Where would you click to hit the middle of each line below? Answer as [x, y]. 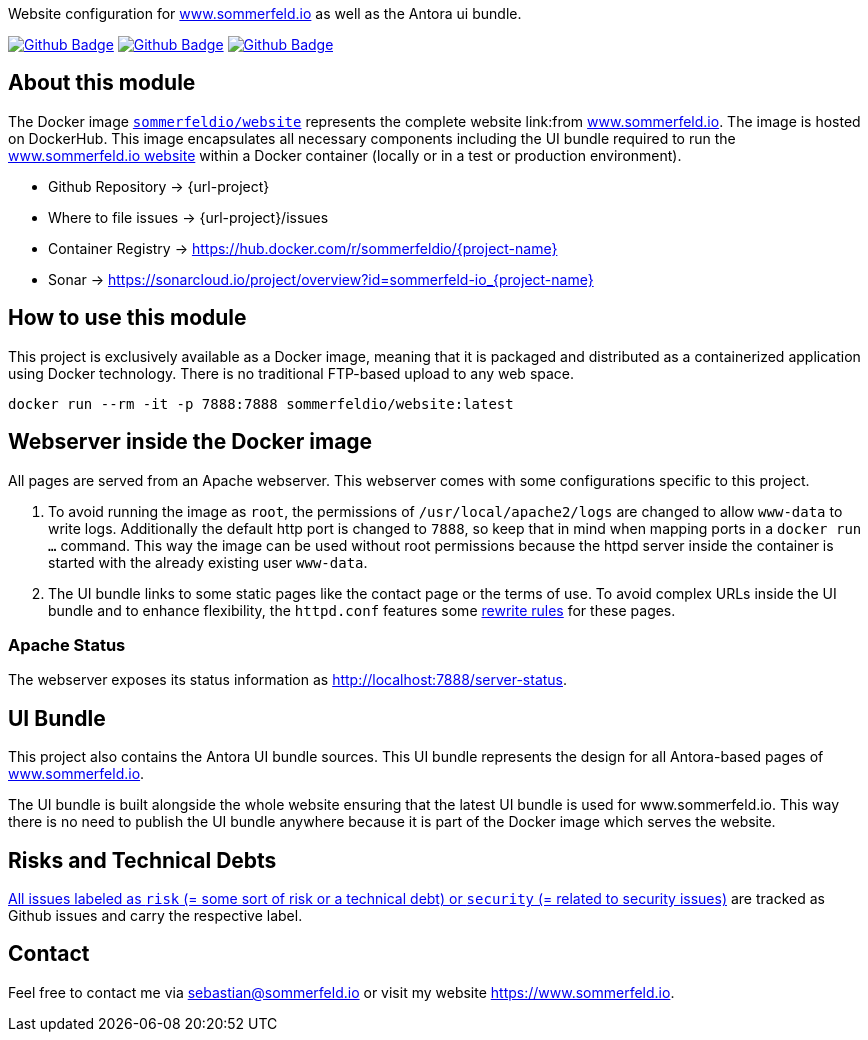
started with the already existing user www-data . [208, 562]
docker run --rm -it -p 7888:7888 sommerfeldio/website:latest [261, 403]
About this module [102, 83]
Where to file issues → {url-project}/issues [188, 217]
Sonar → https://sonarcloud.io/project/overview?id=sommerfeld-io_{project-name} [321, 279]
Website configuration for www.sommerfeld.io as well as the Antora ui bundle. [265, 13]
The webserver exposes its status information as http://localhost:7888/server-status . [288, 680]
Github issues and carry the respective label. [155, 915]
